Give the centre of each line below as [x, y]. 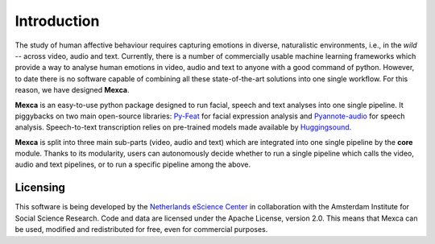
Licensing [40, 188]
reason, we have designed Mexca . [72, 90]
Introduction [57, 21]
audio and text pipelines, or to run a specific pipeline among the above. [133, 164]
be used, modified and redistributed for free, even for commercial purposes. [141, 230]
